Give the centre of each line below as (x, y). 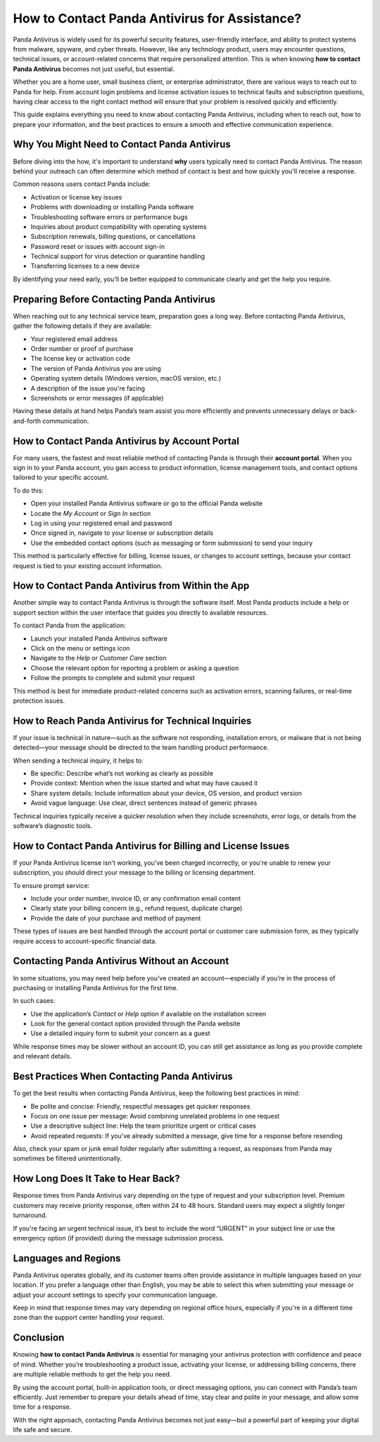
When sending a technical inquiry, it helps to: (78, 760)
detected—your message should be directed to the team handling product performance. (141, 748)
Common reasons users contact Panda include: (82, 184)
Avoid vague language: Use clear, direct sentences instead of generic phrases (144, 803)
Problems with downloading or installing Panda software (112, 207)
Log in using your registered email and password (101, 523)
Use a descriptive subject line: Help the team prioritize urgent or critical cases (144, 1126)
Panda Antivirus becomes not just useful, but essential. (94, 69)
